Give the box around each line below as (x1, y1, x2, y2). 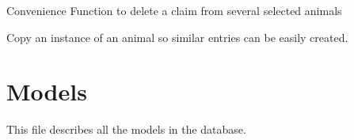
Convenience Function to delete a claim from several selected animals (6, 2, 342, 18)
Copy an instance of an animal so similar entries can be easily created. (6, 28, 348, 45)
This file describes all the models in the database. (6, 121, 246, 138)
